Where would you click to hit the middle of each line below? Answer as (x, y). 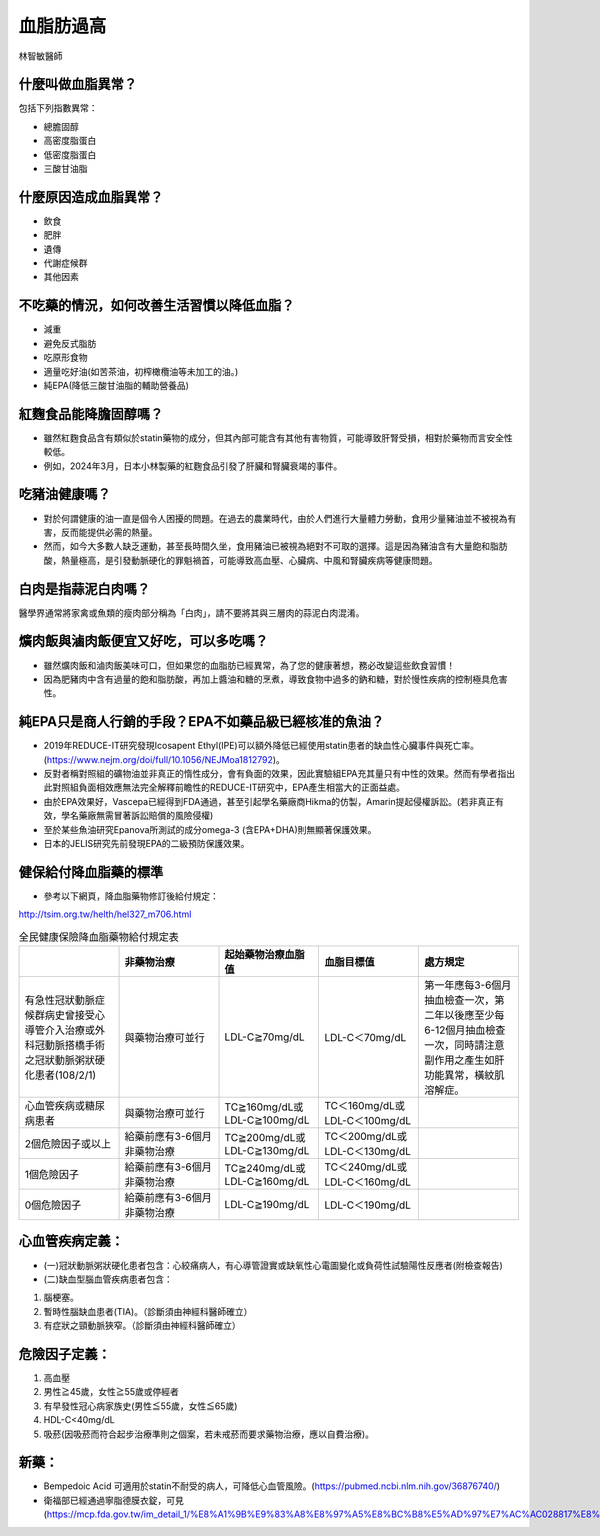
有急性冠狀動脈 (59, 1000)
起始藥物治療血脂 (264, 955)
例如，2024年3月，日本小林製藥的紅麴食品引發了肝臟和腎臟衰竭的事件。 (193, 466)
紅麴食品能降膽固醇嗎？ (91, 413)
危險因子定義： (64, 1353)
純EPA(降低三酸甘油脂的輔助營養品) (116, 385)
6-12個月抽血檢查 (464, 1030)
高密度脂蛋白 (70, 141)
